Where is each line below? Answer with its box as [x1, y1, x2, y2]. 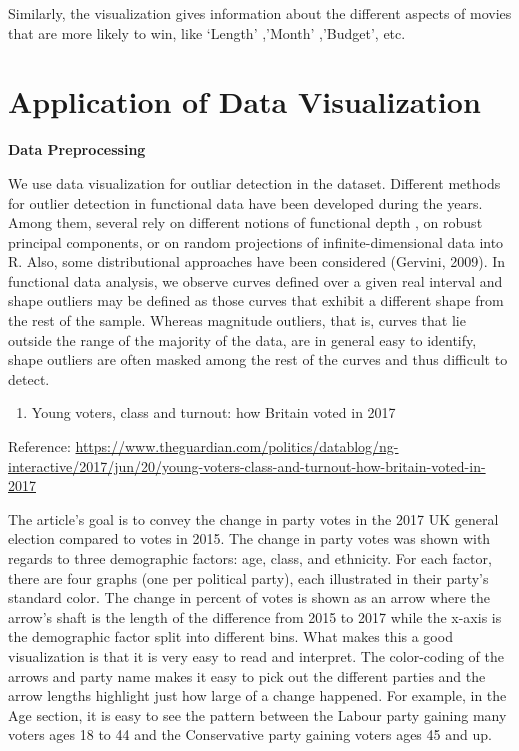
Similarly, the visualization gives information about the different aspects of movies [8, 3, 512, 23]
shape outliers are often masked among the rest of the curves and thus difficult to [8, 349, 508, 370]
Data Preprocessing [8, 139, 146, 160]
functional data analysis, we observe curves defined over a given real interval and [8, 270, 503, 291]
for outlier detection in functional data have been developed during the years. [8, 192, 483, 213]
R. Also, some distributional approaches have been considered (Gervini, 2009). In [8, 251, 506, 272]
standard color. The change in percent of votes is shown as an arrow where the [8, 587, 491, 608]
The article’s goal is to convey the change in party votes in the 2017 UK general [8, 508, 499, 529]
